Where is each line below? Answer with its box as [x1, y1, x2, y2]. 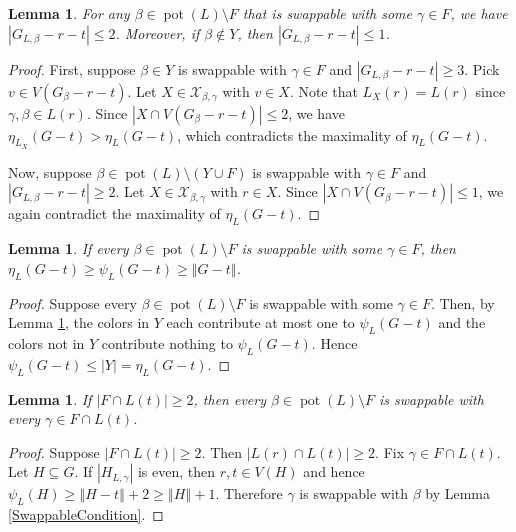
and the [438, 312, 486, 333]
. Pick [464, 58, 500, 79]
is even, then [137, 461, 216, 482]
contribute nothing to [101, 332, 233, 353]
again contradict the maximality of [8, 203, 221, 224]
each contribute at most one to [166, 312, 355, 333]
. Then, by [430, 292, 495, 313]
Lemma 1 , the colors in [8, 312, 150, 333]
